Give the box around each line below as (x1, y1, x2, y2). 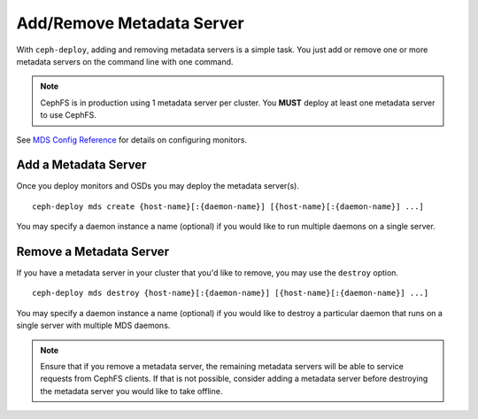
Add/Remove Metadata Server (16, 13, 244, 33)
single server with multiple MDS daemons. (16, 320, 171, 331)
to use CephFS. (40, 110, 97, 120)
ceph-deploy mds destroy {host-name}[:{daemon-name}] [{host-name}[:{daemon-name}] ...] (32, 288, 429, 299)
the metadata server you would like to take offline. (40, 385, 223, 396)
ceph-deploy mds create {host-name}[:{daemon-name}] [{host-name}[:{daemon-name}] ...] (32, 201, 425, 212)
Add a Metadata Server (16, 158, 147, 173)
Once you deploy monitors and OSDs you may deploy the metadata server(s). (16, 181, 300, 191)
